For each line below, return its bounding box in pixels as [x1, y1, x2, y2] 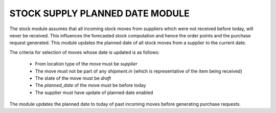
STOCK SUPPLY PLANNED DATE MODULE [9, 8, 190, 19]
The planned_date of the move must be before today [35, 82, 146, 88]
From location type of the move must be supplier [35, 61, 137, 67]
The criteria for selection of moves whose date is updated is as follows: [9, 49, 160, 55]
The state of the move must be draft [35, 75, 111, 81]
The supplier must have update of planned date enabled [35, 89, 153, 96]
